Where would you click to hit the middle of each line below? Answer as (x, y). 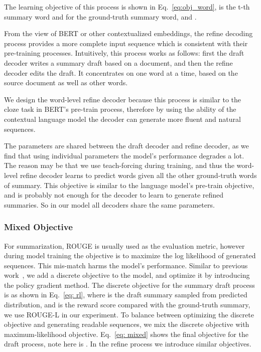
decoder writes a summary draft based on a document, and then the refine (118, 62)
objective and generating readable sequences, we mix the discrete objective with (127, 324)
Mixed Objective (38, 227)
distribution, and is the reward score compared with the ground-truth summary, (127, 305)
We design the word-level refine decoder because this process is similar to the (123, 99)
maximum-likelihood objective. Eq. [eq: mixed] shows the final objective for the (126, 334)
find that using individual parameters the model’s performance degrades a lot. (124, 155)
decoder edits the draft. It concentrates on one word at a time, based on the (121, 72)
